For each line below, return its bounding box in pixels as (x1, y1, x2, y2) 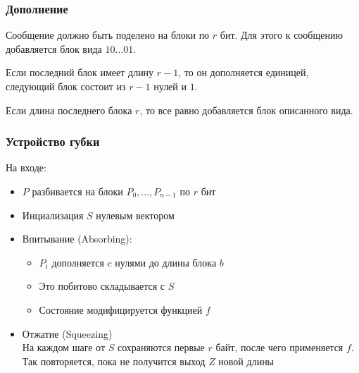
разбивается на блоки (32, 184, 123, 198)
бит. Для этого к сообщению (220, 27, 343, 42)
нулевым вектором (96, 207, 175, 222)
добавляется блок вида (6, 41, 102, 56)
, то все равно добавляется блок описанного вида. (139, 102, 353, 117)
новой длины (218, 353, 275, 368)
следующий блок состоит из (6, 79, 126, 93)
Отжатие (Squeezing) (22, 326, 113, 341)
